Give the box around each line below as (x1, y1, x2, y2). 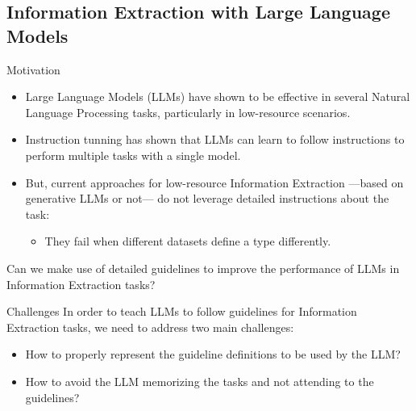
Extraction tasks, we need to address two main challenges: (6, 318, 294, 335)
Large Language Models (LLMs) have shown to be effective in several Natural (25, 88, 410, 105)
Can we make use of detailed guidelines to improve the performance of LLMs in (6, 259, 400, 276)
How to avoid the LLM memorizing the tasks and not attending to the (25, 372, 374, 389)
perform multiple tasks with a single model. (25, 146, 241, 163)
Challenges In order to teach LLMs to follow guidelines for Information (6, 303, 357, 320)
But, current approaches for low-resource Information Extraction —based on (25, 174, 404, 191)
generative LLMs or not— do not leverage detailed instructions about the (25, 190, 389, 207)
